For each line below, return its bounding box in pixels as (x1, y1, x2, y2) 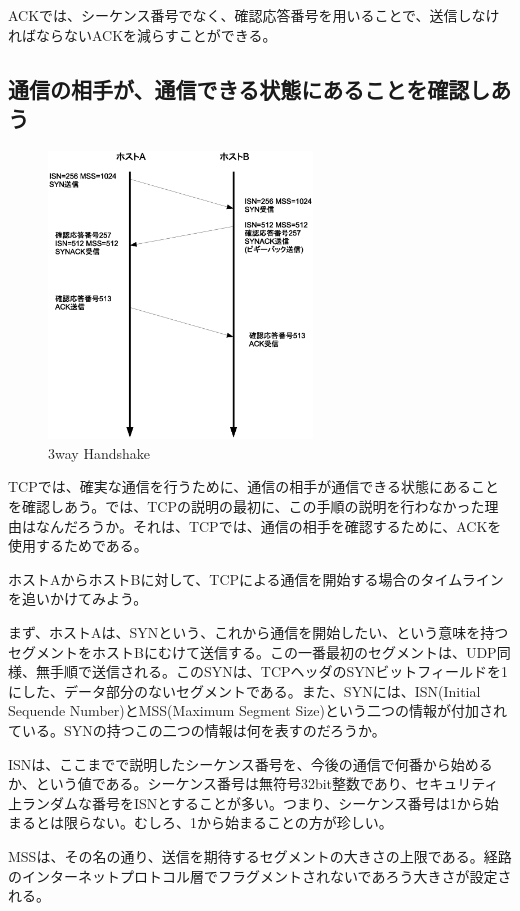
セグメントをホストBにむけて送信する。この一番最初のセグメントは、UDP (8, 641, 497, 662)
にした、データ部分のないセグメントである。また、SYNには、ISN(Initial (8, 680, 481, 701)
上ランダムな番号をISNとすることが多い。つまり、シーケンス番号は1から (8, 792, 485, 813)
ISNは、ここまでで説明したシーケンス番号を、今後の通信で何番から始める (8, 753, 493, 774)
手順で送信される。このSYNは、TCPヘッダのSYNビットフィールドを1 (49, 661, 509, 682)
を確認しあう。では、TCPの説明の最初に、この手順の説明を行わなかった (8, 496, 485, 517)
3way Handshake (48, 442, 150, 463)
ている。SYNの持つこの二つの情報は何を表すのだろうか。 (8, 720, 386, 740)
